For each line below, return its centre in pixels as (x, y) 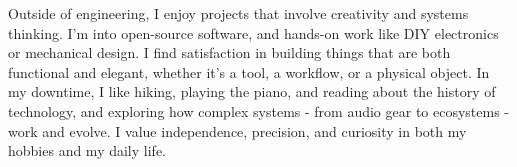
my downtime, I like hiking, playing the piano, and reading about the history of (252, 91)
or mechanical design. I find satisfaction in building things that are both (229, 52)
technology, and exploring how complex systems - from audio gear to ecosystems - (259, 110)
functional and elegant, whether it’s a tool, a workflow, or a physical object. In (249, 71)
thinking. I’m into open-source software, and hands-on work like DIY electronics (253, 32)
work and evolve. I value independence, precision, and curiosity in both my (237, 130)
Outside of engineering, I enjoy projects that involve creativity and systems (238, 13)
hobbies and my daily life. (87, 150)
